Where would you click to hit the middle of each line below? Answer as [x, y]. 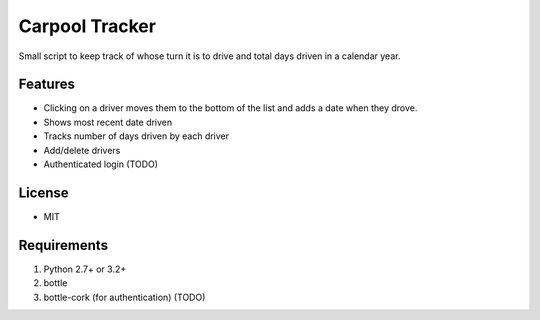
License [43, 192]
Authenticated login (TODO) [101, 164]
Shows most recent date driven [108, 122]
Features [46, 84]
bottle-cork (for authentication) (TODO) [124, 297]
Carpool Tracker [87, 26]
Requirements [63, 245]
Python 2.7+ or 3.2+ [85, 269]
